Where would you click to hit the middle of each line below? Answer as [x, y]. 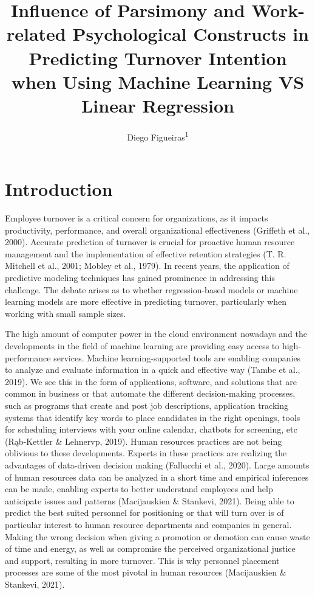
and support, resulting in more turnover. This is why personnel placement [142, 560]
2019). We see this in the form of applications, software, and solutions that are [151, 381]
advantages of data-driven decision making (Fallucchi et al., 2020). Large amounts [157, 465]
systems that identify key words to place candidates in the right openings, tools [153, 417]
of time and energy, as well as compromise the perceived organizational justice [150, 548]
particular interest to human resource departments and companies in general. [148, 524]
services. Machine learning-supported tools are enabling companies [177, 357]
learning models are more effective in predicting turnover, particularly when [146, 301]
